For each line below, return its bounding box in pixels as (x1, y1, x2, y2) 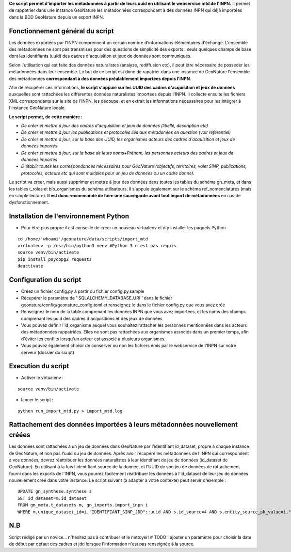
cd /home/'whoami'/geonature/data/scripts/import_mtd (17, 236, 148, 242)
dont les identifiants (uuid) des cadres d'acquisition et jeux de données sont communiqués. (9, 53, 192, 59)
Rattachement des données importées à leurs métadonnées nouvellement (9, 421, 238, 429)
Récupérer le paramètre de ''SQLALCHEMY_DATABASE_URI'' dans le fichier (21, 295, 172, 301)
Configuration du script (9, 275, 81, 284)
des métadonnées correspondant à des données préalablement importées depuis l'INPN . (9, 76, 192, 81)
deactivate (17, 263, 44, 269)
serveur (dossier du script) (21, 349, 75, 355)
